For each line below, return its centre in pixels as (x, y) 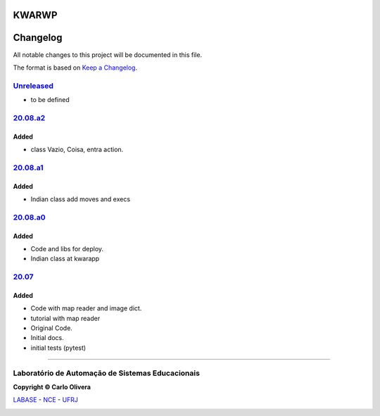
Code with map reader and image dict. (86, 308)
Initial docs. (47, 338)
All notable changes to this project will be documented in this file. (108, 55)
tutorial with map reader (65, 318)
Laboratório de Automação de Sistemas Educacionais (107, 373)
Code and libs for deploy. (67, 248)
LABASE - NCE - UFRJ (46, 400)
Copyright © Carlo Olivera (52, 386)
